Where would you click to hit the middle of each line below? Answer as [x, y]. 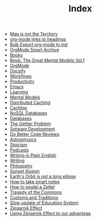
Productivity [22, 81]
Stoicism [19, 145]
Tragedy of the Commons [36, 192]
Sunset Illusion [25, 171]
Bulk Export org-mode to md [39, 45]
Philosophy [21, 166]
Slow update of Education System [44, 203]
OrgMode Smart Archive [34, 50]
